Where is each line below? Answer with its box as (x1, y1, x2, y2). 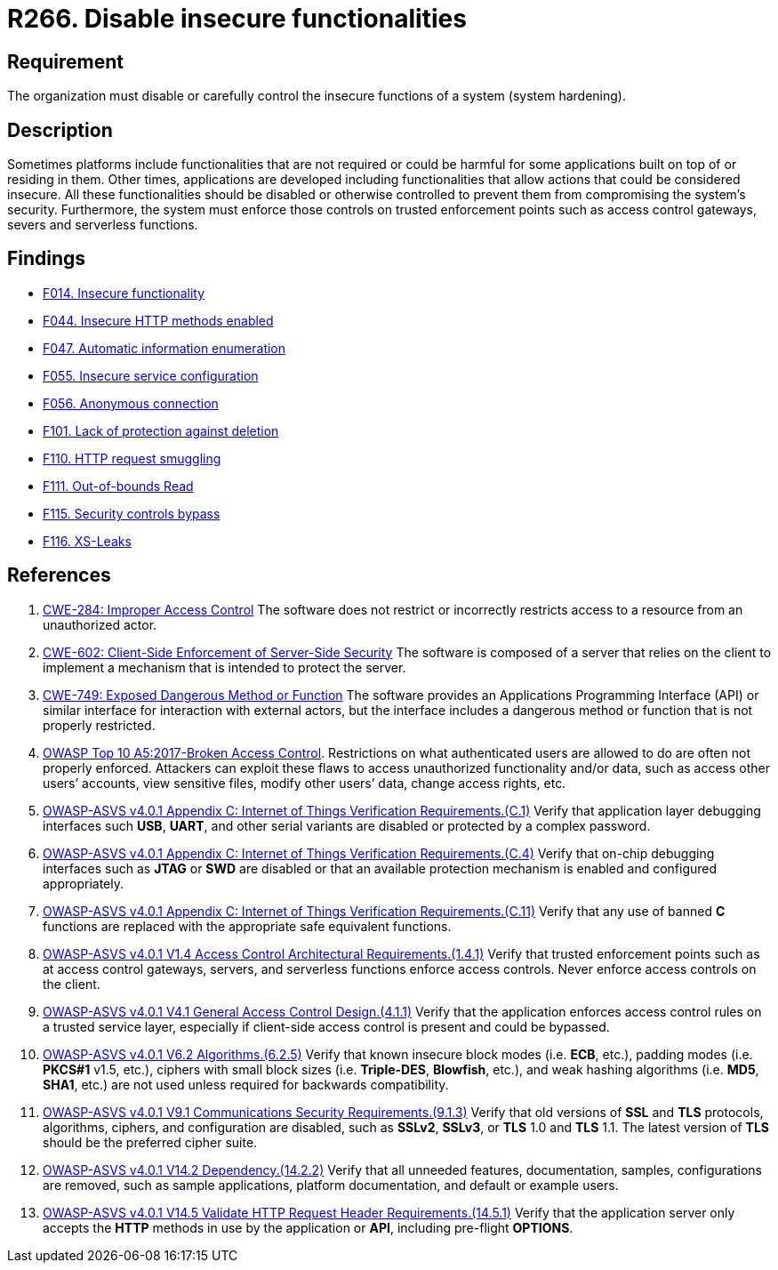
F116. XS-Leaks (43, 533, 132, 549)
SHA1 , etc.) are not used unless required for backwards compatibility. (43, 1076, 449, 1092)
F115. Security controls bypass (43, 505, 221, 521)
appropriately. (43, 875, 124, 891)
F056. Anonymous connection (43, 395, 219, 411)
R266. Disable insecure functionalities (7, 4, 467, 34)
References (7, 564, 111, 587)
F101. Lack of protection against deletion (43, 422, 279, 438)
